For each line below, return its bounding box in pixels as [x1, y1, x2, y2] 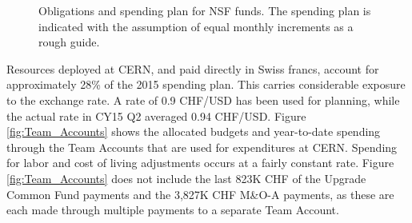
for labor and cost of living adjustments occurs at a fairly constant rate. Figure [6, 154, 394, 171]
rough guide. [38, 34, 100, 50]
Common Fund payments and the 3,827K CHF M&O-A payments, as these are [6, 185, 394, 202]
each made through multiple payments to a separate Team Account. [6, 201, 339, 218]
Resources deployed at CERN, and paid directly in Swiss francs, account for [6, 60, 379, 77]
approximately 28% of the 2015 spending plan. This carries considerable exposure [6, 76, 406, 93]
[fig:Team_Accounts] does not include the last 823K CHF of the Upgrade [6, 169, 366, 186]
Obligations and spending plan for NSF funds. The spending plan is [38, 2, 371, 18]
